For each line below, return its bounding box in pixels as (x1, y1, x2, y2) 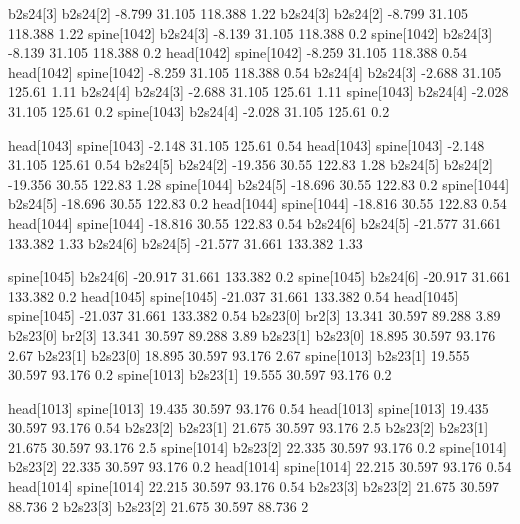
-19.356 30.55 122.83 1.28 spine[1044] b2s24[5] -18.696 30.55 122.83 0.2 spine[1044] (8, 173, 510, 194)
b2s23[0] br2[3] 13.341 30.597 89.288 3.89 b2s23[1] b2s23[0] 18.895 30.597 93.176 (8, 324, 496, 345)
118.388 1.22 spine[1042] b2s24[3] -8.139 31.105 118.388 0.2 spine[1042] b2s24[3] (8, 22, 493, 43)
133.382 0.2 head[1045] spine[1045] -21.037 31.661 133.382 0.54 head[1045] (8, 285, 459, 306)
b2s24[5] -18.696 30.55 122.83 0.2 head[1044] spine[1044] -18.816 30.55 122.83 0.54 (8, 193, 507, 214)
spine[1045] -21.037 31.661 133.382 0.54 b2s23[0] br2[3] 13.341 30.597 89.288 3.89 (8, 305, 501, 326)
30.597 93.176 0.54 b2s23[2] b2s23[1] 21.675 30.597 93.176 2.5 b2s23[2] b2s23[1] (8, 417, 489, 438)
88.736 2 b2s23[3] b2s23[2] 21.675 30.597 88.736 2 (8, 495, 309, 516)
